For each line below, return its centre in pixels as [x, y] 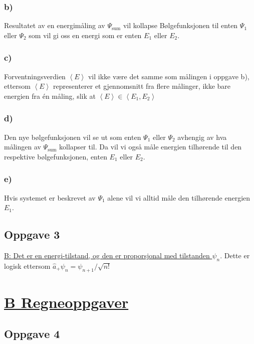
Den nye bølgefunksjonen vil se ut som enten [73, 137]
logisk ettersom [27, 266]
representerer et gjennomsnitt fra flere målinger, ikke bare [142, 86]
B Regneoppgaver [66, 302]
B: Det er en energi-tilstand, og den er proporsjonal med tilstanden [107, 255]
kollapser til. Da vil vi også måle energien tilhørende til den [151, 147]
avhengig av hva [202, 137]
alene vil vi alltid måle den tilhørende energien [179, 197]
